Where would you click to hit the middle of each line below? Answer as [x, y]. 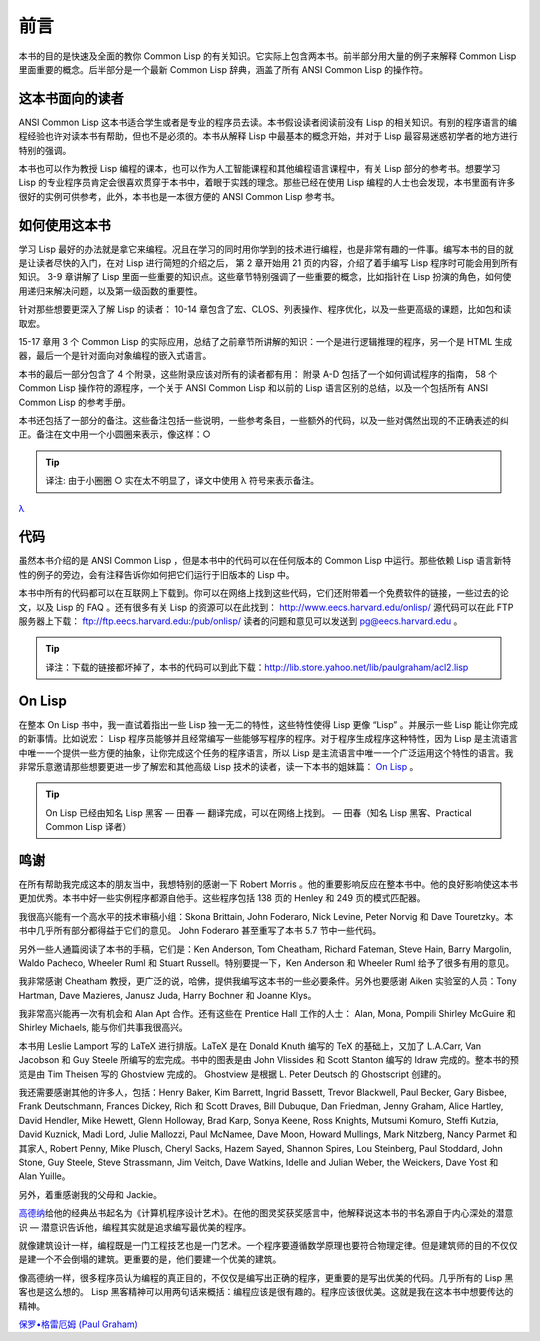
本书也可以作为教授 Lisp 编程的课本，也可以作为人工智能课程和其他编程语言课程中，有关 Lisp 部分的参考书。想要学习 [259, 169]
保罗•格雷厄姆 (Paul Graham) [78, 1324]
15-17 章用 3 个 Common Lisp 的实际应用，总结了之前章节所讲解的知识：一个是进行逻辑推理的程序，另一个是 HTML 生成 [265, 342]
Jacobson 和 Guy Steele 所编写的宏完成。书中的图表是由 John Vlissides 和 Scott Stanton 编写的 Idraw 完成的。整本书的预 [269, 1060]
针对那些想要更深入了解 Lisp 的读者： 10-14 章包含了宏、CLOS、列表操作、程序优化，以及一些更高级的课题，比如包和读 [265, 309]
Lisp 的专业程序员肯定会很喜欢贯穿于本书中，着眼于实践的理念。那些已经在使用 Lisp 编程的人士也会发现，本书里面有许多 [267, 182]
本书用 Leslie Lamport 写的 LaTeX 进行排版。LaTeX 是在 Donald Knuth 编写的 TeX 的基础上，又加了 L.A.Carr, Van [250, 1046]
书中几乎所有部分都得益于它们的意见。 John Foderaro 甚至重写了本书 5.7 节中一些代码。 [200, 931]
